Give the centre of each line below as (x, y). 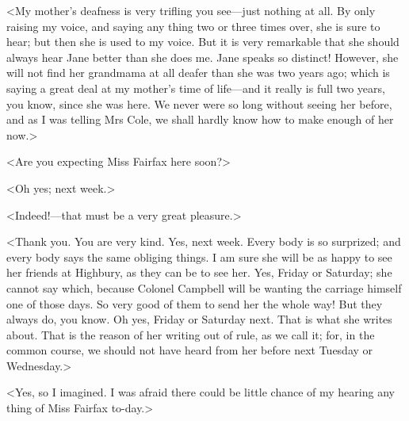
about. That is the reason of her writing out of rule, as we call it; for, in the (191, 334)
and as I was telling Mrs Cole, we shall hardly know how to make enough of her (200, 119)
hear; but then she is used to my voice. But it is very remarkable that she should (203, 42)
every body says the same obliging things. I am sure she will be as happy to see (199, 256)
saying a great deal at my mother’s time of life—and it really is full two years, (196, 88)
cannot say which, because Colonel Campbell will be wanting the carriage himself (204, 287)
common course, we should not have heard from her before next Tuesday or (190, 350)
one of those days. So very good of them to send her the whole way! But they (195, 303)
